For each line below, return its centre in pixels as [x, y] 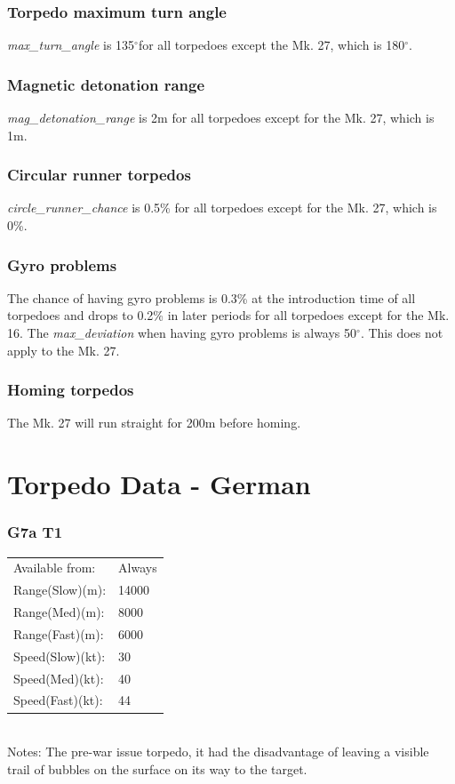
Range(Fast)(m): [59, 633]
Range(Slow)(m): [60, 590]
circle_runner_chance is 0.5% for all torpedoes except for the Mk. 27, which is [222, 208]
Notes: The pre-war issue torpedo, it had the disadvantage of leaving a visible [218, 752]
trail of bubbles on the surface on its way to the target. [157, 768]
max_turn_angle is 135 [71, 45]
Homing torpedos [71, 390]
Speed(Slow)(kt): [60, 656]
